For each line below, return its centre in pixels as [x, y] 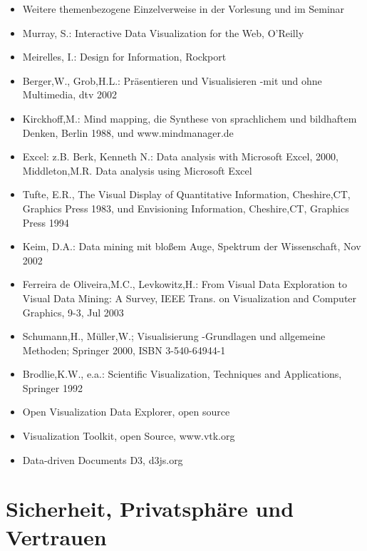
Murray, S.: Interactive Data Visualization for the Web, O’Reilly [163, 32]
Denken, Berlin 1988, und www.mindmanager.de [128, 132]
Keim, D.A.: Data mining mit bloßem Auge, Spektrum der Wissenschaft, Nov [192, 246]
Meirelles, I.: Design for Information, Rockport [124, 57]
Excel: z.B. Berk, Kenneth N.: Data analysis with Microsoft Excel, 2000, [180, 156]
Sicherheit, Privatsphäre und [150, 509]
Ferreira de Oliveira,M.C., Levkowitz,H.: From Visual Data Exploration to [185, 284]
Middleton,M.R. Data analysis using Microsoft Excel [137, 170]
